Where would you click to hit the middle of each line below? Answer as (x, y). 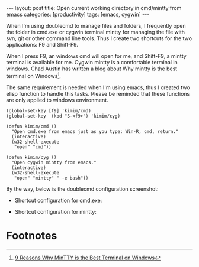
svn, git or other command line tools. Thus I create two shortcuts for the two (99, 38)
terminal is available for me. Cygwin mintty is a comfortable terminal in (92, 62)
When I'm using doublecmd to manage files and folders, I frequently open (96, 26)
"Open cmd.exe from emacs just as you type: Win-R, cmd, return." (95, 131)
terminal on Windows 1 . (33, 75)
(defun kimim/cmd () (32, 126)
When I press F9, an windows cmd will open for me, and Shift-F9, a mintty (96, 56)
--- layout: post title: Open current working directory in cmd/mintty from (94, 8)
